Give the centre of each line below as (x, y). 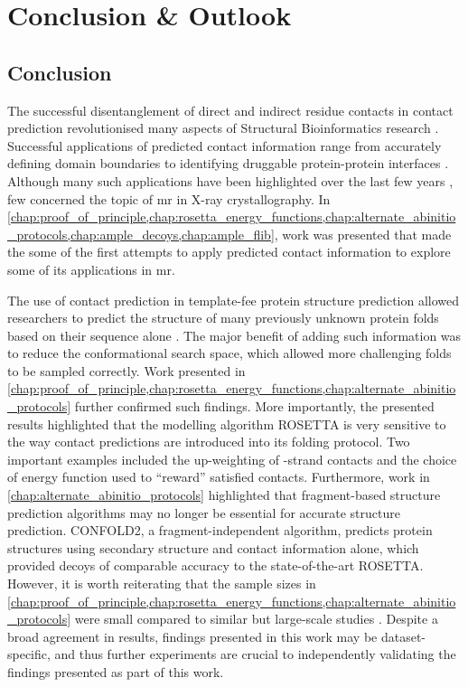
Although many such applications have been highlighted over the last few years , (230, 180)
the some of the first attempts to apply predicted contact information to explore (229, 252)
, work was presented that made (363, 234)
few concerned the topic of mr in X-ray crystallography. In (169, 198)
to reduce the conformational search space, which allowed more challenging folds (229, 353)
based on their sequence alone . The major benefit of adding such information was (234, 335)
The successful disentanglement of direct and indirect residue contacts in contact (230, 110)
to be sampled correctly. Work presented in (126, 370)
